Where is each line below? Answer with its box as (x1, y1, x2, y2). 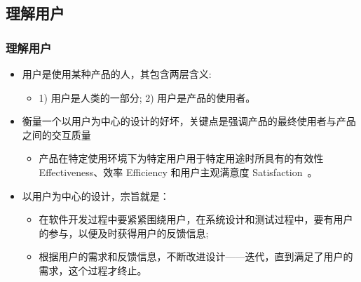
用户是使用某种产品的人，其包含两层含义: (22, 67, 212, 81)
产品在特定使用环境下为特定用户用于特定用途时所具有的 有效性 (39, 151, 324, 166)
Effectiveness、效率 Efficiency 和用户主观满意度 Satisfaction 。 (39, 164, 318, 179)
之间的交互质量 (22, 127, 91, 142)
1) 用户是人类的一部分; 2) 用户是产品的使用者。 (39, 90, 256, 105)
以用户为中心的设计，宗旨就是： (22, 188, 170, 203)
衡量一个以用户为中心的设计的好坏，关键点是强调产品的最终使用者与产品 (22, 114, 356, 128)
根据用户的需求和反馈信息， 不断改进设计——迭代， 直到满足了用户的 (39, 249, 353, 264)
